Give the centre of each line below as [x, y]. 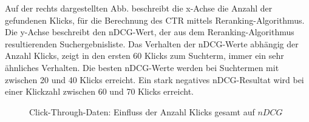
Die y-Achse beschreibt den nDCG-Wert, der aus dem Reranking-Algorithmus [150, 32]
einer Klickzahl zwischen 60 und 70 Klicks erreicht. [99, 91]
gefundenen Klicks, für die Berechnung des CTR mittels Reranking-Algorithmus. [155, 20]
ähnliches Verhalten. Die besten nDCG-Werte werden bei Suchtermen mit [142, 67]
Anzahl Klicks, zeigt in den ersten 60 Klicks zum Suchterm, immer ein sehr [144, 56]
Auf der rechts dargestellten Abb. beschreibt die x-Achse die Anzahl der [139, 8]
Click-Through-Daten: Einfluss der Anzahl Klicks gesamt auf [142, 111]
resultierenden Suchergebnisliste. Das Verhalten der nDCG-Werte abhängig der [152, 43]
